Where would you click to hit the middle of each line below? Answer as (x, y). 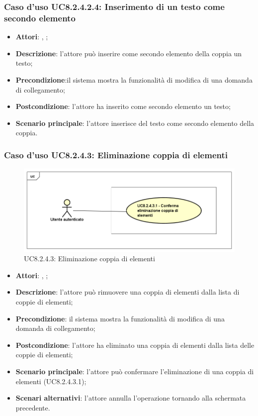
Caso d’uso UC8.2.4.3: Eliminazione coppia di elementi (116, 155)
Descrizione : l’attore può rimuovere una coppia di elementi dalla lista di (128, 292)
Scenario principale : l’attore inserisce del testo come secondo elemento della (135, 123)
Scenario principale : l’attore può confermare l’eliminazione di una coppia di (135, 371)
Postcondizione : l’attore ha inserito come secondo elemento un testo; (123, 106)
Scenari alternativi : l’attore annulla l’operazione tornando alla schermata (131, 398)
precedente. (33, 407)
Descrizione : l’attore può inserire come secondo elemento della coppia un (129, 53)
